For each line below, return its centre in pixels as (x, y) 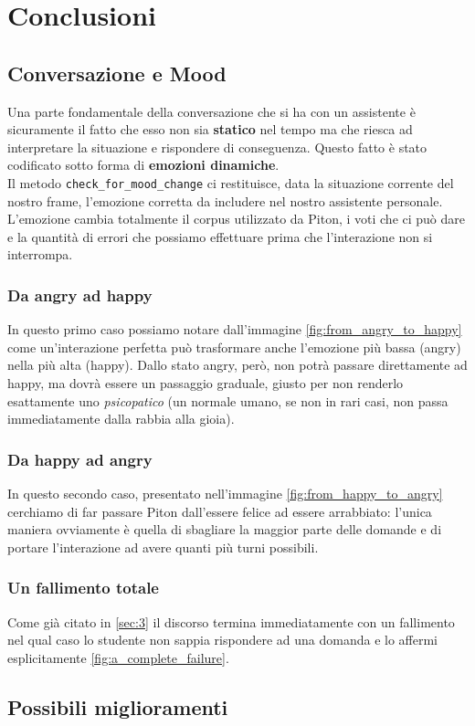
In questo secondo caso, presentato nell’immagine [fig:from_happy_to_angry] (225, 493)
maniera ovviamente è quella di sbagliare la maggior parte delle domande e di (225, 529)
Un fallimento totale (83, 588)
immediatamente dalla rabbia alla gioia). (121, 419)
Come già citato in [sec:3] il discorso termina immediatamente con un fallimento (231, 621)
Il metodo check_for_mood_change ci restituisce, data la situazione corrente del (231, 182)
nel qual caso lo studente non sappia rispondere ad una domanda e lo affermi (222, 640)
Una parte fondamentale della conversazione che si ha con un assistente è (211, 111)
